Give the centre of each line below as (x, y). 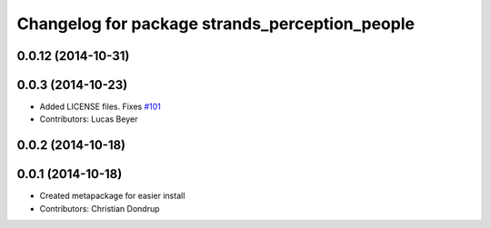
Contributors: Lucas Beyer (89, 119)
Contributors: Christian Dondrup (100, 208)
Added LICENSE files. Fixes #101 (100, 107)
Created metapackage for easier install (112, 196)
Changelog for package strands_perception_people (216, 24)
